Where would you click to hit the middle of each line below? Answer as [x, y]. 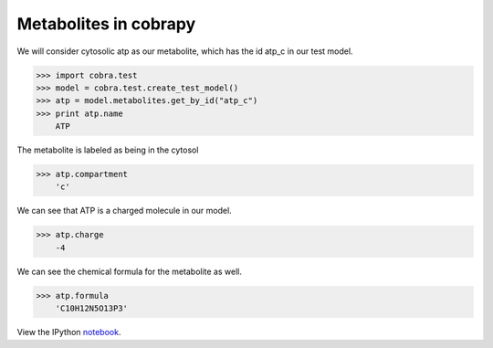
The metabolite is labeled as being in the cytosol [108, 150]
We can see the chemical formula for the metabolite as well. [129, 271]
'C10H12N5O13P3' [91, 309]
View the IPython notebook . [69, 332]
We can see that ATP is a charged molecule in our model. [124, 211]
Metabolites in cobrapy [106, 24]
